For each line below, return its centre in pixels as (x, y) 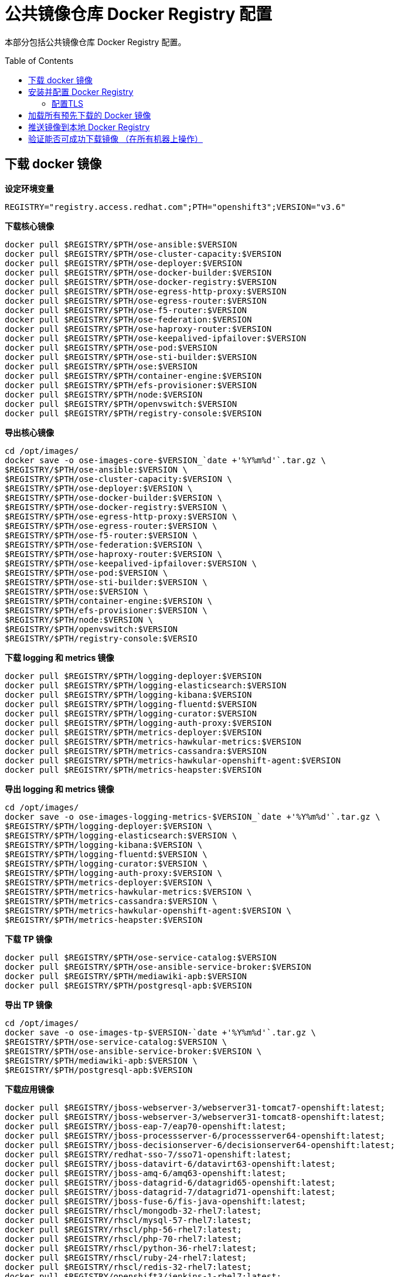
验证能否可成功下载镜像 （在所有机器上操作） (115, 138)
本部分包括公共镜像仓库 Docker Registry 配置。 (96, 42)
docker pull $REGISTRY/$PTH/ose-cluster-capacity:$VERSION (143, 254)
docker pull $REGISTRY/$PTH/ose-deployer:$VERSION (123, 263)
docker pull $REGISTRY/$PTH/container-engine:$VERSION (133, 376)
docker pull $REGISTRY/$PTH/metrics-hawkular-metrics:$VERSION (153, 741)
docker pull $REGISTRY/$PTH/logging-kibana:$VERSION (128, 694)
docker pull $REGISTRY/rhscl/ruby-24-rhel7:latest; (126, 1257)
